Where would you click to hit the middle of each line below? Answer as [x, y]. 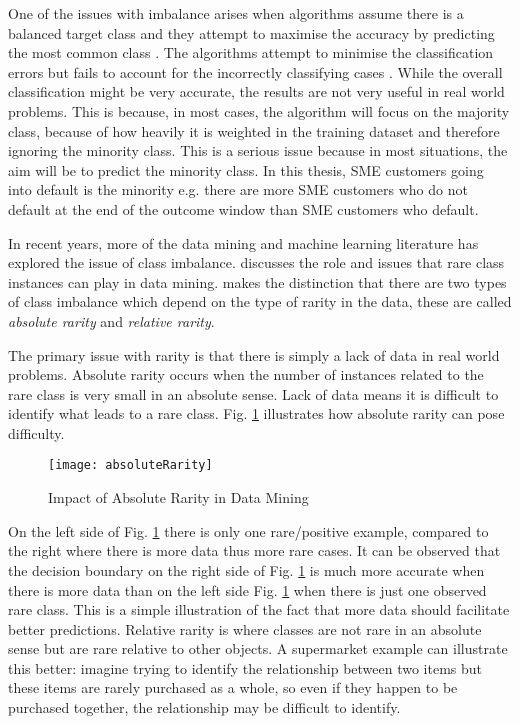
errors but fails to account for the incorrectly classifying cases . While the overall [255, 71]
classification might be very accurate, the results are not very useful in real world [256, 91]
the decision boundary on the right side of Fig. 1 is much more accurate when [246, 569]
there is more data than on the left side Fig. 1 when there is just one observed [247, 589]
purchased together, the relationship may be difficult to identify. [204, 707]
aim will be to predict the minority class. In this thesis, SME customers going [246, 169]
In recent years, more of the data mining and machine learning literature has [243, 242]
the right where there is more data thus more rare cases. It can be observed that [254, 550]
